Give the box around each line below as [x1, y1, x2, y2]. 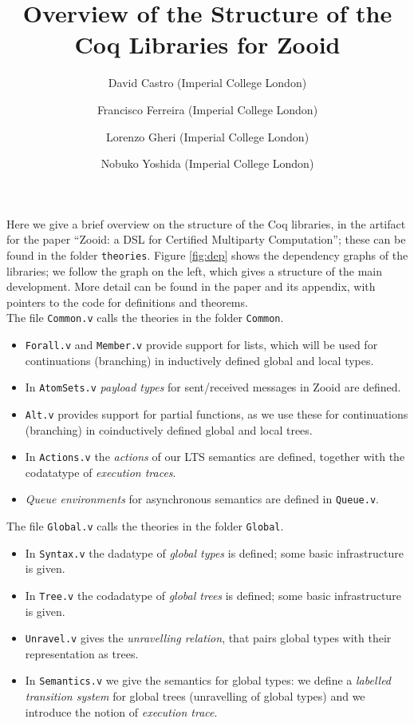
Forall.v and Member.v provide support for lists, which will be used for [25, 336, 378, 352]
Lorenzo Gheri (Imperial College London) [105, 128, 310, 145]
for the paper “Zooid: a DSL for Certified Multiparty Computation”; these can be [6, 231, 406, 248]
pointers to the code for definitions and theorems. [6, 293, 248, 310]
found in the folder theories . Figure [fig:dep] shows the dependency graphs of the [6, 246, 408, 263]
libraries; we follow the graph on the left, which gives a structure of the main [6, 262, 382, 279]
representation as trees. [25, 645, 139, 661]
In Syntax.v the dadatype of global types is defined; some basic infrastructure [25, 544, 404, 561]
